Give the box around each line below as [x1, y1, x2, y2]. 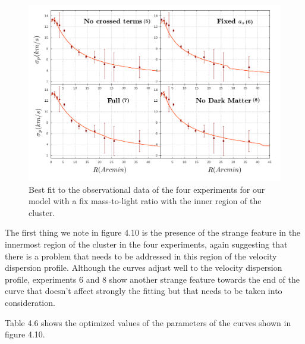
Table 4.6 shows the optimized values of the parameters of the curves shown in [5, 316, 291, 329]
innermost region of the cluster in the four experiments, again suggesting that [5, 238, 288, 251]
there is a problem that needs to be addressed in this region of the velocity [5, 249, 277, 262]
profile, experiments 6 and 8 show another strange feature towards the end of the [5, 273, 300, 285]
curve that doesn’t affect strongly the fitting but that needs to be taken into [5, 284, 282, 297]
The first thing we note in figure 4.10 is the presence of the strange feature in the [5, 226, 301, 239]
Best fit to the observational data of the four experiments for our [29, 183, 265, 195]
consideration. [5, 296, 55, 308]
